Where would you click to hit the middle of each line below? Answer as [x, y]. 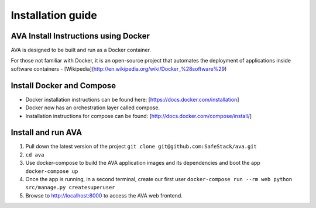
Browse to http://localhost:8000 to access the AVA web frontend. [104, 195]
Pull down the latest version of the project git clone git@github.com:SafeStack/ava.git [141, 147]
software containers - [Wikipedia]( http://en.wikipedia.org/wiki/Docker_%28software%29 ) [119, 69]
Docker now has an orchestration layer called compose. [93, 108]
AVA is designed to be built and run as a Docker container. [81, 50]
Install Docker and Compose [63, 86]
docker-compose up [52, 171]
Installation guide [54, 15]
